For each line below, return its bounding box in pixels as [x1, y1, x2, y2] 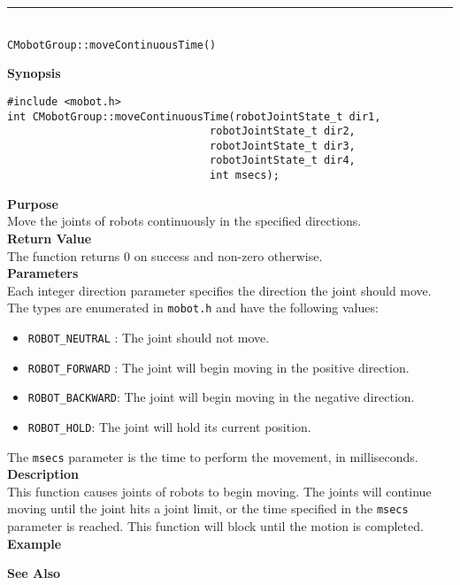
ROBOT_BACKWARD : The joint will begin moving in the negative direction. [27, 388, 415, 406]
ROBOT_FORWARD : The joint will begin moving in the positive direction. [27, 358, 410, 376]
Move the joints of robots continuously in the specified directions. [7, 212, 362, 230]
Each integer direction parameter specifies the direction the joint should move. [7, 281, 432, 299]
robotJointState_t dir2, [210, 125, 356, 138]
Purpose [7, 194, 58, 212]
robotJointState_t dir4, [210, 154, 356, 167]
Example [7, 534, 62, 552]
